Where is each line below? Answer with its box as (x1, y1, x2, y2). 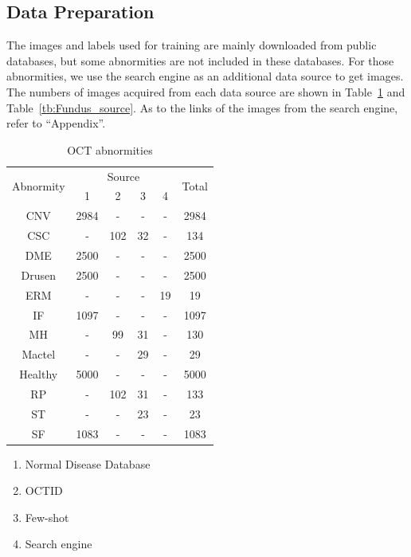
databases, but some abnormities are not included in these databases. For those (6, 52, 394, 69)
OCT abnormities (67, 141, 153, 158)
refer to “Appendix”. (6, 115, 106, 131)
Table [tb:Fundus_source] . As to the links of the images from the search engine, (6, 99, 398, 116)
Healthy (19, 366, 58, 382)
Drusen (21, 266, 57, 283)
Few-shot (25, 508, 69, 525)
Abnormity (12, 178, 65, 194)
